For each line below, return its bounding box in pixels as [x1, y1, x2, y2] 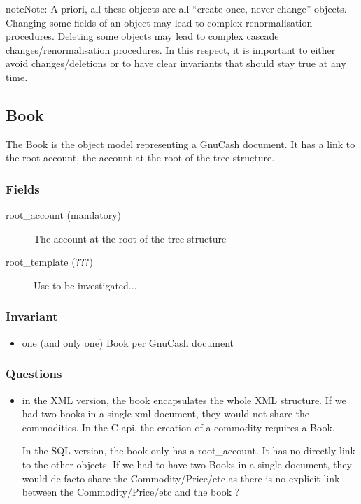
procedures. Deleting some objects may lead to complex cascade [6, 29, 279, 43]
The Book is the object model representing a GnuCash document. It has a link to [6, 136, 355, 151]
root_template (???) [6, 254, 93, 269]
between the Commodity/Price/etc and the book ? [22, 484, 240, 499]
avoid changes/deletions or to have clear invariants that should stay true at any [6, 56, 346, 71]
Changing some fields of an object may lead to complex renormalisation [6, 15, 313, 29]
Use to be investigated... [34, 278, 137, 292]
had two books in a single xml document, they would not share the [22, 406, 309, 421]
